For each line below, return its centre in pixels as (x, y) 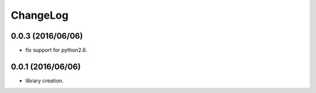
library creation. (44, 80)
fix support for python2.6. (56, 50)
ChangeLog (39, 15)
